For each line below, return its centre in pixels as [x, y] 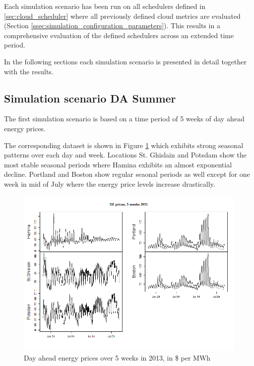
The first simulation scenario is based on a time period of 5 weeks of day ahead [124, 119]
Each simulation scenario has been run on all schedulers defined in [105, 6]
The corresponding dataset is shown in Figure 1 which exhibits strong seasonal [124, 145]
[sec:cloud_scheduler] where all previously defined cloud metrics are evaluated [122, 16]
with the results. [29, 71]
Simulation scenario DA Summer [90, 98]
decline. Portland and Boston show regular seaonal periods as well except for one [127, 174]
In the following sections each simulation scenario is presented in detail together [125, 61]
